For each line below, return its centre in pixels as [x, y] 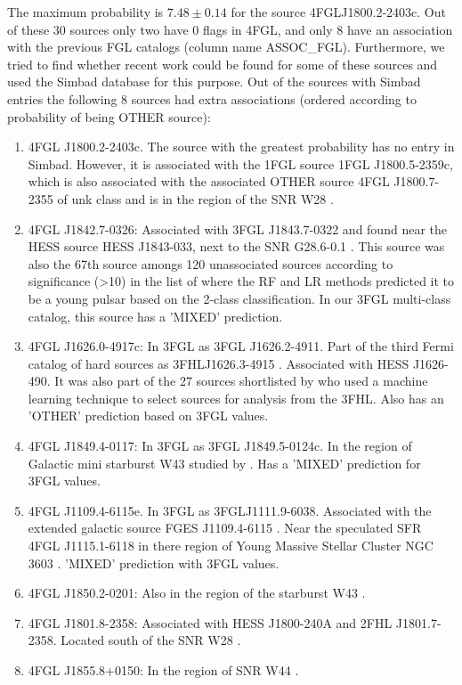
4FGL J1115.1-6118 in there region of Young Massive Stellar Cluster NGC [231, 546]
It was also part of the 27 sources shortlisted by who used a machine [241, 381]
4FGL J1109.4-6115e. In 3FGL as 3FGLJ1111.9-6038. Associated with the [230, 510]
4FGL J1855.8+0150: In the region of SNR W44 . [163, 670]
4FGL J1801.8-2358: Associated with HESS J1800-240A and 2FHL [210, 622]
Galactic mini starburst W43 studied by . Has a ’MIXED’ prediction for [224, 463]
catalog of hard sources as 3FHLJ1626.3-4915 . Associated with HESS [219, 363]
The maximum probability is [85, 12]
